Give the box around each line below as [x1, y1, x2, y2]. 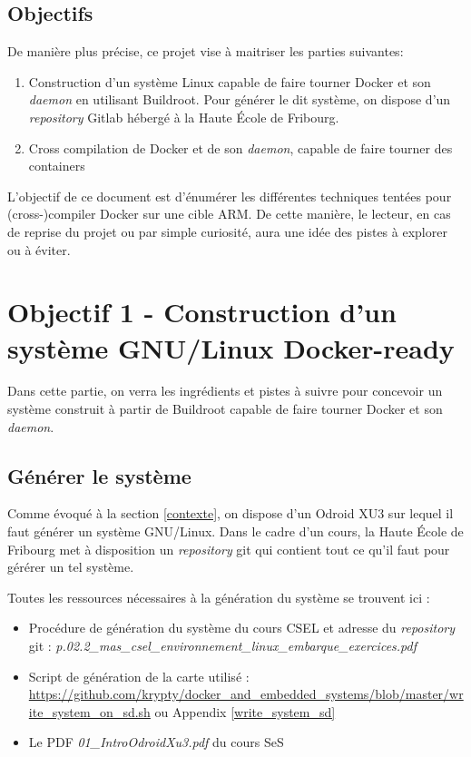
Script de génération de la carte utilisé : [28, 666, 250, 685]
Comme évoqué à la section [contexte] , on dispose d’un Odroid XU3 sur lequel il [7, 504, 454, 523]
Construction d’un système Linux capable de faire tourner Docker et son [28, 72, 431, 91]
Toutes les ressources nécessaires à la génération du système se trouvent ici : [7, 587, 430, 606]
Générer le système [7, 461, 191, 489]
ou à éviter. [7, 240, 71, 259]
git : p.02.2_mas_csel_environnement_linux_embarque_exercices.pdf [28, 636, 417, 654]
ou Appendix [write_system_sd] [154, 702, 336, 721]
